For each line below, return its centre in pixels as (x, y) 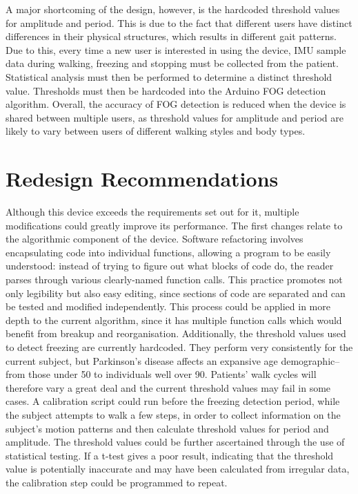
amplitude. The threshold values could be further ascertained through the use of (175, 442)
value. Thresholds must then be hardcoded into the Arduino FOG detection (166, 90)
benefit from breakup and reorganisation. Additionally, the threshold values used (176, 333)
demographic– (310, 360)
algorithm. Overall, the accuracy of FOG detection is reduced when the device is (176, 104)
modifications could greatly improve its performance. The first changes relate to (174, 225)
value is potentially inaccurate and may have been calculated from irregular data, (178, 469)
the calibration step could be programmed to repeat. (117, 482)
